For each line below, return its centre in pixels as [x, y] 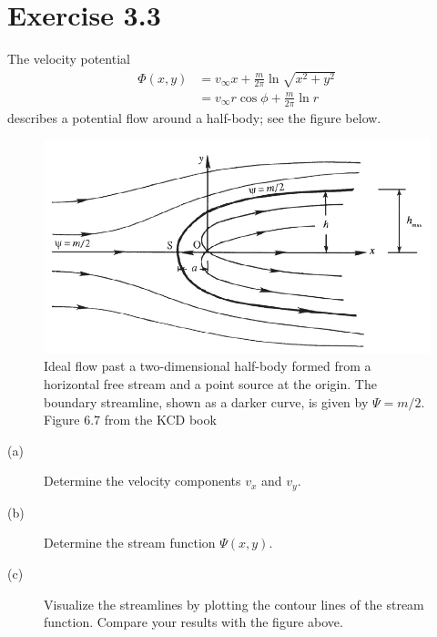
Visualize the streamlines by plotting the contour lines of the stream [234, 604]
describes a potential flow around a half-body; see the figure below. [194, 117]
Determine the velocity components [142, 481]
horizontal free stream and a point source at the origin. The [210, 383]
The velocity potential [69, 59]
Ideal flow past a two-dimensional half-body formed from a [208, 366]
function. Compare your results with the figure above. [193, 622]
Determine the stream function [130, 543]
